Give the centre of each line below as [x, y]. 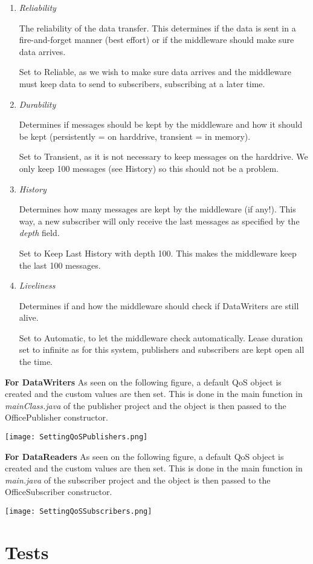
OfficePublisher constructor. [56, 417]
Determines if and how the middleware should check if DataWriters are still [159, 305]
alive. [29, 317]
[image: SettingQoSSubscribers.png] [79, 512]
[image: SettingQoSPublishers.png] [76, 437]
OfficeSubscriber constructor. [59, 492]
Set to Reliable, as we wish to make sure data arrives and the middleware [155, 72]
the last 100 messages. [60, 265]
